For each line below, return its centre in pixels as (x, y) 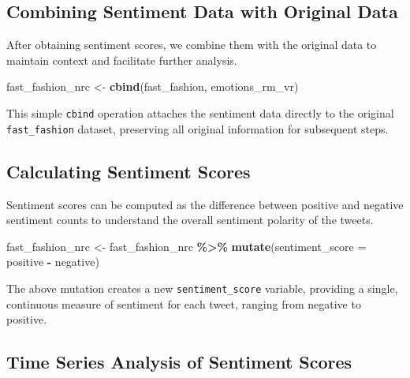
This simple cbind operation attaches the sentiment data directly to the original (200, 112)
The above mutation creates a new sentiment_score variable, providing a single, (202, 288)
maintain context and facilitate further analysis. (122, 60)
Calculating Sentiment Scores (129, 171)
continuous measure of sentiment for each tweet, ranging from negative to (184, 303)
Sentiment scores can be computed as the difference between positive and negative (205, 204)
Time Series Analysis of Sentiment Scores (179, 362)
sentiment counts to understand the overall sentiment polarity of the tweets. (190, 220)
